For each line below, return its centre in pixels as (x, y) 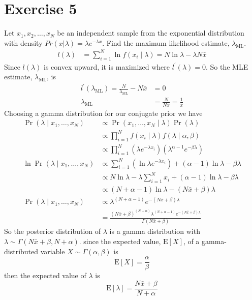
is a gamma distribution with (155, 231)
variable (53, 251)
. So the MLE (227, 66)
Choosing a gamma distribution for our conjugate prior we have (103, 113)
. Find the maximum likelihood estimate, (166, 42)
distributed (21, 251)
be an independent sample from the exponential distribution (151, 33)
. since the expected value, (120, 241)
